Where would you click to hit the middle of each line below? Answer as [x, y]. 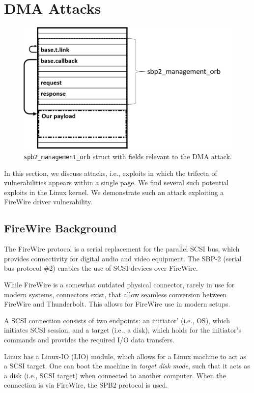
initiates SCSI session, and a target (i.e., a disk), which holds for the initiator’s [123, 330]
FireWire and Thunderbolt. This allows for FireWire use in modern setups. [117, 304]
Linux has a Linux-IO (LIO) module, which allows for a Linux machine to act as [125, 356]
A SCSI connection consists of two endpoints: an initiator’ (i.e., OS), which [117, 320]
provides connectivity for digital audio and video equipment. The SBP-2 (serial [123, 258]
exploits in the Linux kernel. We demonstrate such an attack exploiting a [114, 192]
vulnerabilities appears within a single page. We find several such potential [116, 182]
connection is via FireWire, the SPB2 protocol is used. [86, 385]
